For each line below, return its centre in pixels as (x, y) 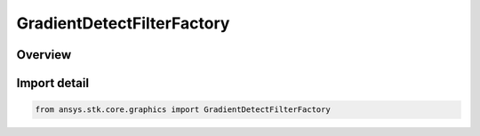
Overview (44, 55)
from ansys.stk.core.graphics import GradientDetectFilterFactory (183, 110)
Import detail (52, 83)
